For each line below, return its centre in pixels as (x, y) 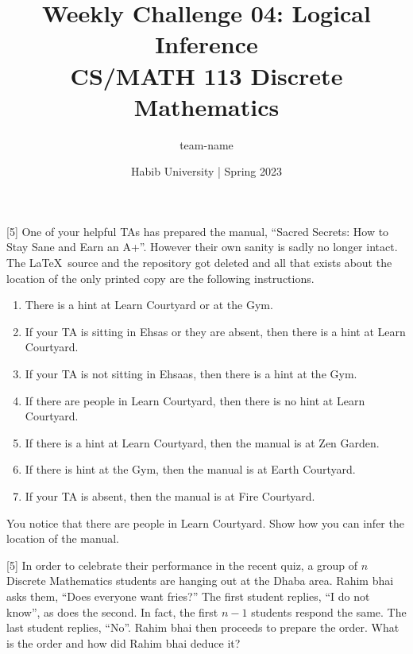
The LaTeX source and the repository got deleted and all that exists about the (199, 263)
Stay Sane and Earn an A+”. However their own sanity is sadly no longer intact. (202, 247)
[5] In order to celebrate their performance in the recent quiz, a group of (182, 565)
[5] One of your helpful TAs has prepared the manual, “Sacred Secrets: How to (198, 231)
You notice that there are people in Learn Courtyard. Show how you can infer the (205, 522)
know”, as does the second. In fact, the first (112, 611)
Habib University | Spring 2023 (206, 171)
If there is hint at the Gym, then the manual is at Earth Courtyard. (190, 469)
